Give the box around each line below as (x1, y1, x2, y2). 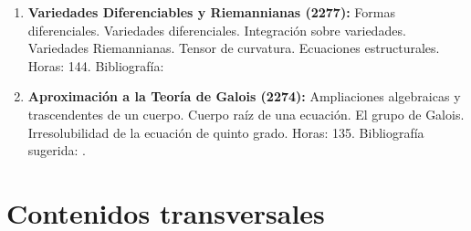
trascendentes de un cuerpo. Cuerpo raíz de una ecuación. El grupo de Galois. (27, 104, 465, 123)
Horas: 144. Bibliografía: (27, 56, 164, 75)
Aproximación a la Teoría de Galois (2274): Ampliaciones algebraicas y (27, 87, 461, 106)
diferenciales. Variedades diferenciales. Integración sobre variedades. (27, 20, 406, 39)
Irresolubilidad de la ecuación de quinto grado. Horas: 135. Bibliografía (27, 122, 424, 142)
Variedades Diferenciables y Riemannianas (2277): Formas (27, 3, 395, 21)
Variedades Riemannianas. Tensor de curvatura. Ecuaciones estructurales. (27, 38, 440, 58)
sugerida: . (27, 141, 86, 160)
